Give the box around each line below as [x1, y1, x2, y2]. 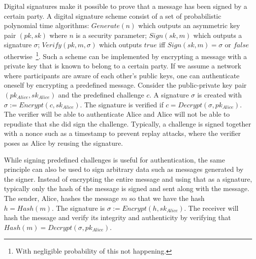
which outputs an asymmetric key [138, 20, 240, 31]
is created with [197, 90, 242, 99]
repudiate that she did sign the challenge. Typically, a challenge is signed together [4, 118, 252, 129]
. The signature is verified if [80, 99, 163, 109]
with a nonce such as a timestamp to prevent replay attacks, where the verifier [4, 128, 241, 138]
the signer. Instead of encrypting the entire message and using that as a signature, [4, 173, 252, 184]
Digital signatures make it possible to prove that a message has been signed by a [4, 1, 247, 11]
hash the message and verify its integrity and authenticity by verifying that [4, 212, 231, 223]
